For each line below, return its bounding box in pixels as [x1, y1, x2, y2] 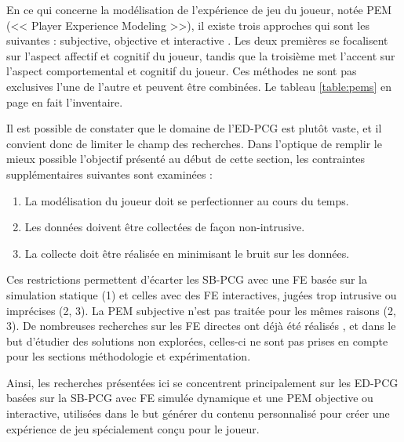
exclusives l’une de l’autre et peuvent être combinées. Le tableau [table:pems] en [6, 78, 391, 94]
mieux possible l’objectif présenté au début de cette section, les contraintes [6, 150, 366, 167]
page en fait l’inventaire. [6, 93, 123, 110]
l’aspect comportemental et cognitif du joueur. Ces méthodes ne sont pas [6, 63, 357, 79]
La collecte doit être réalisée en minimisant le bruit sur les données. [24, 245, 350, 261]
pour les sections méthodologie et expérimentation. [6, 348, 251, 364]
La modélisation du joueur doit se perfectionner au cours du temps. [24, 192, 349, 208]
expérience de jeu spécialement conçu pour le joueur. [6, 420, 260, 437]
